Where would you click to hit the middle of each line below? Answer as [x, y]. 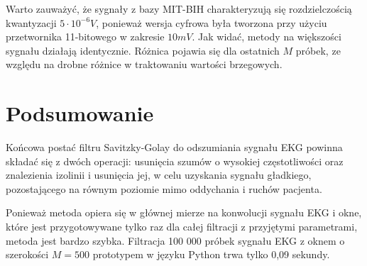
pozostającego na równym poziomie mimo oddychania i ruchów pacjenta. [164, 188]
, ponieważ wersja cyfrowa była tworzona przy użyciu [212, 22]
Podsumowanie [80, 113]
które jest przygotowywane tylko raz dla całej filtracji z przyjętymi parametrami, [182, 227]
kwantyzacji [31, 22]
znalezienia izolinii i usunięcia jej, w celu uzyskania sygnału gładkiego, [159, 175]
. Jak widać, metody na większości [267, 37]
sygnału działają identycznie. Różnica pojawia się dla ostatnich [143, 50]
